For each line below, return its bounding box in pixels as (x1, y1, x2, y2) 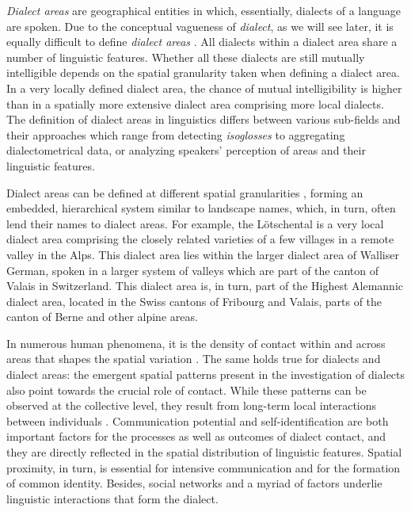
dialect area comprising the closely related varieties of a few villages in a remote (6, 231, 394, 247)
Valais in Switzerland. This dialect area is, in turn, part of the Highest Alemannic (6, 277, 403, 294)
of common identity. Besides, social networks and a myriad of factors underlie (6, 475, 382, 491)
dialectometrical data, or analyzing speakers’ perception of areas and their (6, 142, 366, 159)
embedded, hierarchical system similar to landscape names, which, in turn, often (6, 200, 396, 216)
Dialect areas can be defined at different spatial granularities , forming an (6, 184, 363, 201)
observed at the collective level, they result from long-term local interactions (6, 397, 377, 414)
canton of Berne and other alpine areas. (6, 308, 198, 325)
